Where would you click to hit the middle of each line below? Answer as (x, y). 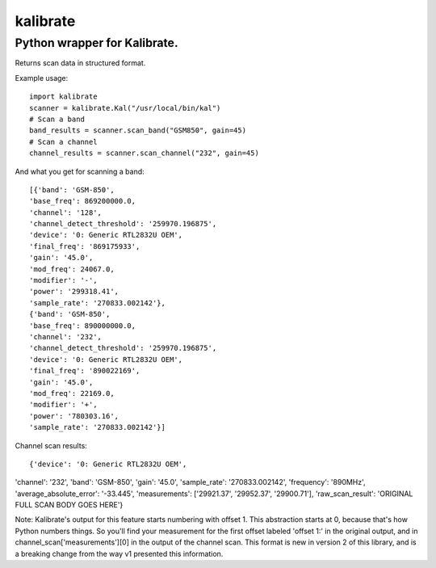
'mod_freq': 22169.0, (72, 393)
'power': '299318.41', (74, 292)
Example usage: (42, 78)
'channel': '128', (66, 212)
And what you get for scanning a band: (80, 171)
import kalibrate (63, 97)
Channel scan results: (51, 445)
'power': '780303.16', (74, 416)
